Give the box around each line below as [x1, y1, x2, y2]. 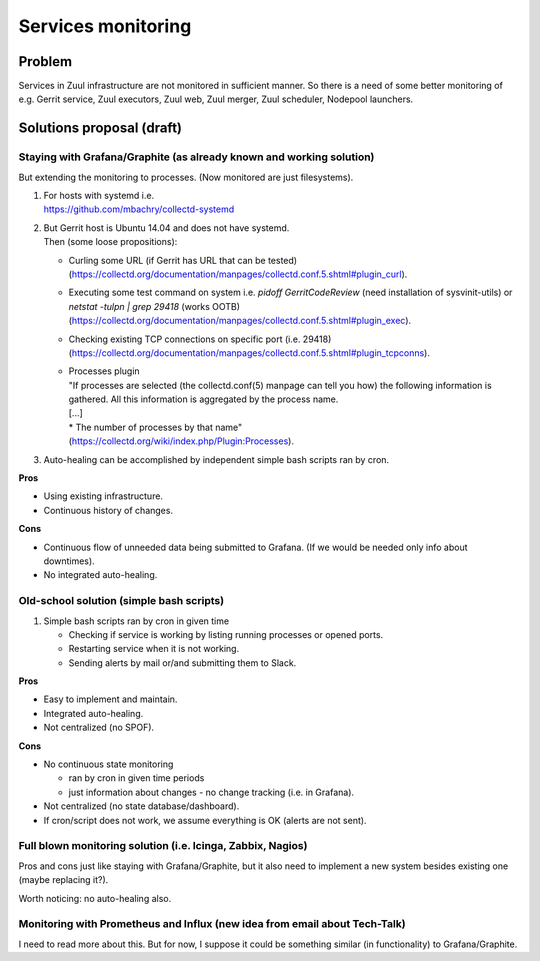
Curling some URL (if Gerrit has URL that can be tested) [68, 254, 298, 266]
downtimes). [43, 555, 95, 567]
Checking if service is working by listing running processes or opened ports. [68, 628, 384, 640]
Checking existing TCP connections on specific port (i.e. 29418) [68, 333, 332, 345]
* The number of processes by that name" [68, 421, 243, 433]
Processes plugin [68, 365, 140, 377]
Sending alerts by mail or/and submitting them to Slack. [68, 656, 297, 669]
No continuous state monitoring [43, 758, 174, 770]
